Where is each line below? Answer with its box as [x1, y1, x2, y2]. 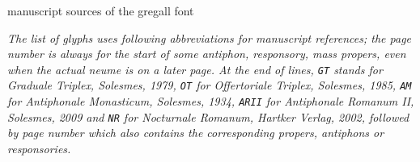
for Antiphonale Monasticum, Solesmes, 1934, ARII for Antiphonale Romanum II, [7, 93, 414, 110]
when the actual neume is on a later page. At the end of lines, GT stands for [7, 60, 383, 77]
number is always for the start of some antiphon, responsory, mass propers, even [7, 45, 406, 62]
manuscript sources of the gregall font [7, 2, 194, 19]
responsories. [7, 140, 71, 156]
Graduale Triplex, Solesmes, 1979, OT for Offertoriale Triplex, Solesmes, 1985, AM [7, 77, 412, 93]
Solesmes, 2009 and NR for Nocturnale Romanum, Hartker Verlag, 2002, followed [7, 108, 409, 125]
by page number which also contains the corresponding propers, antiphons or [7, 124, 384, 141]
